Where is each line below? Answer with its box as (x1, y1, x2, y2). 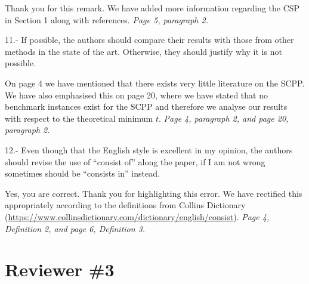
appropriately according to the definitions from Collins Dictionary (5, 199, 246, 211)
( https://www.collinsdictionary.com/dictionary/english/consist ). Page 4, (5, 210, 270, 223)
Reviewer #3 (5, 257, 115, 282)
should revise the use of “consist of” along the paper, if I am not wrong (5, 155, 265, 168)
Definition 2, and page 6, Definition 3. (5, 222, 146, 234)
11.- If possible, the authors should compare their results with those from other (5, 33, 294, 46)
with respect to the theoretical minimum (5, 112, 153, 124)
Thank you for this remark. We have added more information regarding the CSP (5, 2, 300, 14)
